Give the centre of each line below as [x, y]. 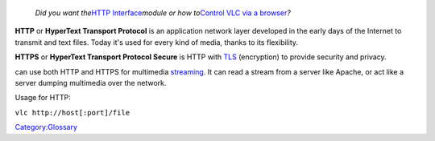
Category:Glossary [46, 127]
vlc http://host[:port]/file [72, 113]
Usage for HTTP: [43, 98]
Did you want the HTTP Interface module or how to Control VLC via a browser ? [163, 13]
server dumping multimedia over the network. [91, 83]
